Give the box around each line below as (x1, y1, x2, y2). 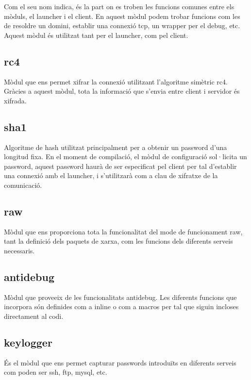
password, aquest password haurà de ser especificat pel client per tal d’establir (4, 161, 237, 171)
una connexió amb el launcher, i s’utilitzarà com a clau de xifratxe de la (4, 170, 218, 181)
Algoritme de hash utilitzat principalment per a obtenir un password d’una (4, 142, 227, 152)
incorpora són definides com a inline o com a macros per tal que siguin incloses (4, 301, 239, 312)
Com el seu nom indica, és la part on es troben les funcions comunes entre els (4, 1, 234, 11)
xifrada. (4, 95, 27, 105)
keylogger (4, 334, 52, 349)
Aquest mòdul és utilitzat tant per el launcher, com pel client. (4, 30, 188, 40)
